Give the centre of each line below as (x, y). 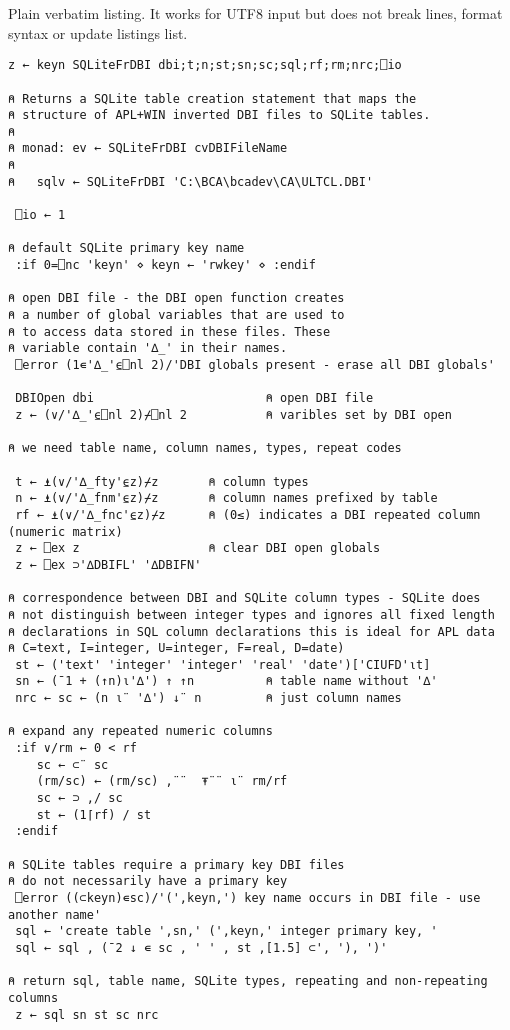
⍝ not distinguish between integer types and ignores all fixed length (251, 614)
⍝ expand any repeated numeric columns (140, 731)
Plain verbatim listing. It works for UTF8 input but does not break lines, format (255, 13)
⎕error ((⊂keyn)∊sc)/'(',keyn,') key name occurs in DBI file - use (248, 898)
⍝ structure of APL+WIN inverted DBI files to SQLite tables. (219, 115)
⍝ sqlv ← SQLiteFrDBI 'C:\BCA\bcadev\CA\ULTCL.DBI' (191, 181)
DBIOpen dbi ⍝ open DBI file (194, 398)
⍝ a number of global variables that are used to (176, 315)
